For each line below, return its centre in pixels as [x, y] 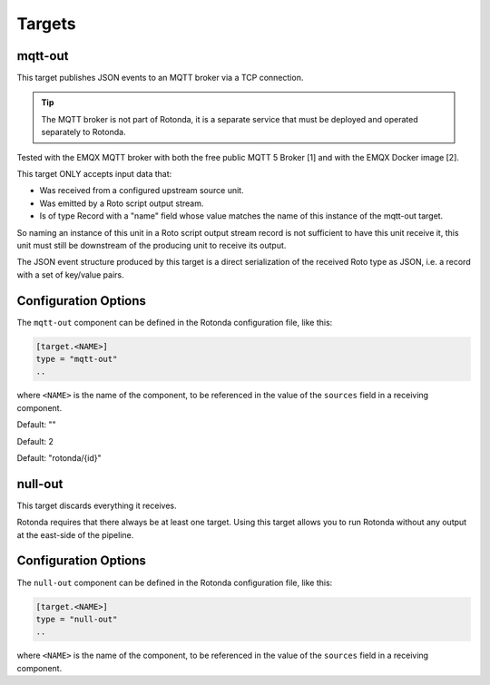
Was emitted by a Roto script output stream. [122, 203]
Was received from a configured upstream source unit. [142, 191]
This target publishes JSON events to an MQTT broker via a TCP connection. [160, 78]
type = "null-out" [77, 619]
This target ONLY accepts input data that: [94, 174]
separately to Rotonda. [83, 132]
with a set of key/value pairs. [70, 274]
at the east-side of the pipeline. [75, 534]
